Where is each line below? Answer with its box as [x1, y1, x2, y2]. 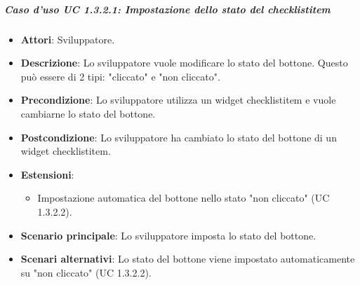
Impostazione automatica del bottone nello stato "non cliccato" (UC [37, 190, 330, 205]
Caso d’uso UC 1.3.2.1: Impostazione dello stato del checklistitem [4, 1, 331, 16]
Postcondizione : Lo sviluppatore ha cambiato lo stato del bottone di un [20, 130, 337, 144]
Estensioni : [20, 167, 74, 181]
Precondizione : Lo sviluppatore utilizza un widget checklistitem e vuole [20, 92, 336, 107]
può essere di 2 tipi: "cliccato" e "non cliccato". [20, 69, 220, 83]
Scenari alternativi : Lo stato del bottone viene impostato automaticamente [20, 251, 355, 266]
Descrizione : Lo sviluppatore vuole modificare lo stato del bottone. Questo [20, 55, 348, 70]
